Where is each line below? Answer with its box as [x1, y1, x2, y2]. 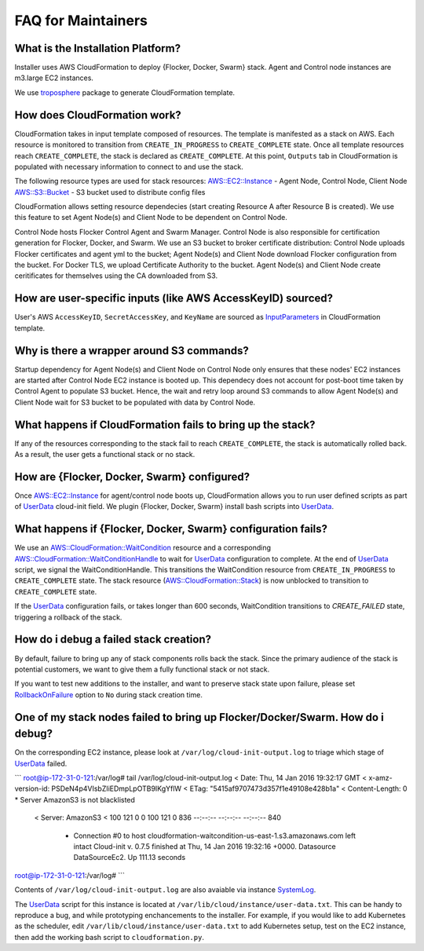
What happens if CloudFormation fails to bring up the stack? [14, 418, 316, 431]
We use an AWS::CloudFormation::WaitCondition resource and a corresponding [14, 543, 271, 553]
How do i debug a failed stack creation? [14, 633, 212, 646]
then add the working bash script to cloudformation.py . [14, 932, 204, 942]
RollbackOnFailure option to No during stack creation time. [14, 689, 203, 699]
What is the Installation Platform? [14, 42, 181, 55]
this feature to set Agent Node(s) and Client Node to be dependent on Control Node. [14, 213, 288, 222]
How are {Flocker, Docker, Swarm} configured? [14, 470, 250, 483]
